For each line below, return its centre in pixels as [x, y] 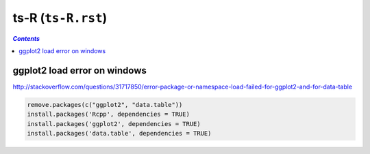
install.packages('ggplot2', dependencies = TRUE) [114, 124]
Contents [26, 38]
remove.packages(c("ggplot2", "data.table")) [105, 105]
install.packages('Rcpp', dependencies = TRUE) [108, 114]
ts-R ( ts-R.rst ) [60, 18]
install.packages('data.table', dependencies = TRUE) [119, 133]
